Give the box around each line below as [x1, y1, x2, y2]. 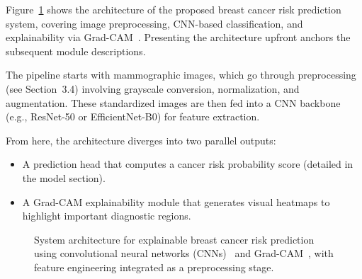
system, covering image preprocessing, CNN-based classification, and [6, 16, 303, 30]
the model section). [22, 170, 106, 185]
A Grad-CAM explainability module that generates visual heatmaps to [22, 194, 330, 209]
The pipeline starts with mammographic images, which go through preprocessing [6, 67, 356, 82]
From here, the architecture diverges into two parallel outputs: [6, 132, 276, 147]
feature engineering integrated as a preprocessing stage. [34, 259, 274, 274]
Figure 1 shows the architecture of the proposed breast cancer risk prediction [6, 2, 341, 16]
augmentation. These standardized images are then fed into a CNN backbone [6, 95, 341, 110]
